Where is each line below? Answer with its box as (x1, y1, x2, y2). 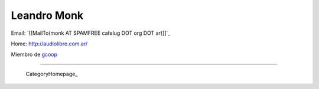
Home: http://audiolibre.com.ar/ (11, 40, 88, 47)
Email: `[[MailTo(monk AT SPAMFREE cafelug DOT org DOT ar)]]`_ (11, 29, 171, 37)
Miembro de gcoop (11, 51, 58, 58)
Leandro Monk (11, 9, 84, 22)
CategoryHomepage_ (25, 70, 78, 77)
